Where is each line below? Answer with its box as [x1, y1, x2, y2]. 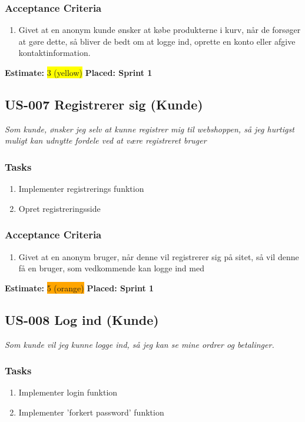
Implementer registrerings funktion [18, 182, 144, 195]
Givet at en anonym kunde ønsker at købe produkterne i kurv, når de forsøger [18, 24, 301, 36]
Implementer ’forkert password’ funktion [18, 406, 164, 418]
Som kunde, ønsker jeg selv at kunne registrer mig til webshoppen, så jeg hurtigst [5, 122, 294, 135]
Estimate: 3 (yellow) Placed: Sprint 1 [5, 67, 152, 78]
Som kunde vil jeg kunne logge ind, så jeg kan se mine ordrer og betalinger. [5, 338, 274, 350]
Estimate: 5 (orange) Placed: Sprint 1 [5, 281, 154, 294]
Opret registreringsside [18, 202, 101, 214]
